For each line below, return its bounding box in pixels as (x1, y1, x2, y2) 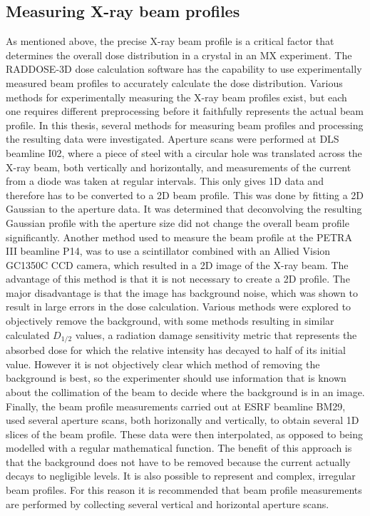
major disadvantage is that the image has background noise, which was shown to (6, 285, 359, 300)
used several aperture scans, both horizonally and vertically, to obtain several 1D (6, 413, 359, 428)
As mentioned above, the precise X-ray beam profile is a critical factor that (6, 34, 334, 49)
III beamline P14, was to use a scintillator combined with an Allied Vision (6, 243, 331, 258)
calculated (6, 327, 50, 342)
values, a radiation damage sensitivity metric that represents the (75, 327, 357, 342)
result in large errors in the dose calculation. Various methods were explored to (6, 299, 351, 314)
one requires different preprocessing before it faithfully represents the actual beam (6, 103, 364, 118)
